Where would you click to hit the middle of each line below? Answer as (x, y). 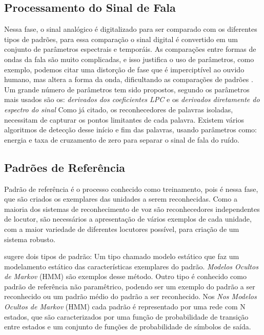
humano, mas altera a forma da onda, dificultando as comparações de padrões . (129, 79)
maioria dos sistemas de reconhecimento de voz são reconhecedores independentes (132, 209)
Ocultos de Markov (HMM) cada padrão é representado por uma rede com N (125, 307)
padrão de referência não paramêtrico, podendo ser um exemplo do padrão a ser (130, 286)
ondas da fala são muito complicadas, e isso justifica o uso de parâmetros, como (129, 59)
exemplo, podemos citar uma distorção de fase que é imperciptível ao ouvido (124, 69)
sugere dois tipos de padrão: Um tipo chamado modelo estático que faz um (122, 256)
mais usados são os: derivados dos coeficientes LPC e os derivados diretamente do (132, 99)
